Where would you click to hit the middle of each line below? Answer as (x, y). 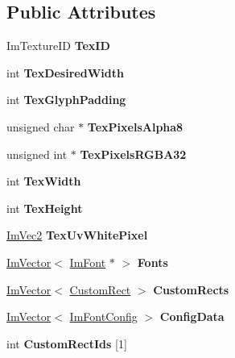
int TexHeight (45, 208)
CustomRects (191, 289)
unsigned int (37, 154)
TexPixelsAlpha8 (135, 126)
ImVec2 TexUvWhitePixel (77, 235)
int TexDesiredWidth (65, 72)
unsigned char (41, 126)
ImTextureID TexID (58, 46)
